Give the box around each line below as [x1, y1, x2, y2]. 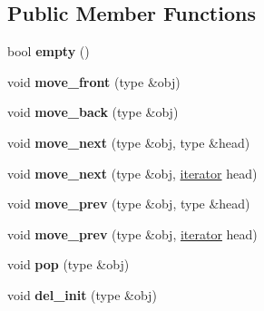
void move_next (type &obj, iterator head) [7, 163, 258, 182]
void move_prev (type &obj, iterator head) [7, 224, 258, 243]
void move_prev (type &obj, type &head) [7, 194, 250, 213]
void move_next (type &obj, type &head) [7, 132, 250, 151]
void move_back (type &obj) [7, 102, 179, 121]
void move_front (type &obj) [7, 72, 181, 91]
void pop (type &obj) [7, 255, 130, 274]
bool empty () [7, 42, 90, 61]
